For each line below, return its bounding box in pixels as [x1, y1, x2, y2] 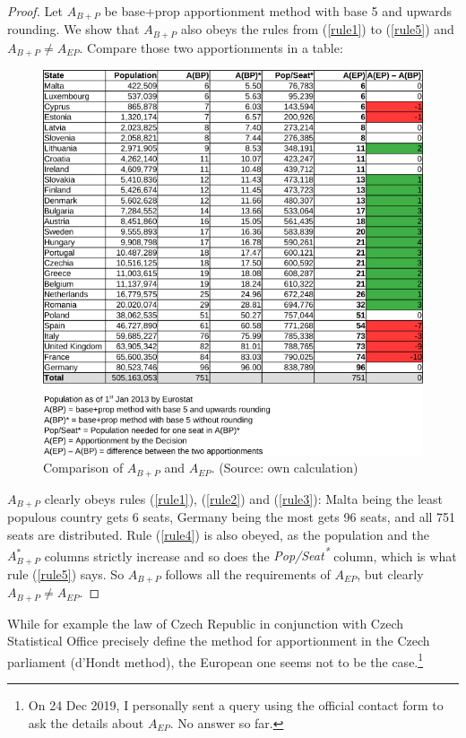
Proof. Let [7, 2, 63, 20]
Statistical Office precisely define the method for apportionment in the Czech [7, 631, 430, 650]
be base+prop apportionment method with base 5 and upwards [104, 2, 453, 20]
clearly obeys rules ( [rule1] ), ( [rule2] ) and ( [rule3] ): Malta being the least [44, 489, 443, 508]
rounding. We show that [7, 20, 140, 39]
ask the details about [28, 713, 144, 732]
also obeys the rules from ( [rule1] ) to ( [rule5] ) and [180, 20, 454, 39]
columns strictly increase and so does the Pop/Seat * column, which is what [44, 543, 457, 565]
